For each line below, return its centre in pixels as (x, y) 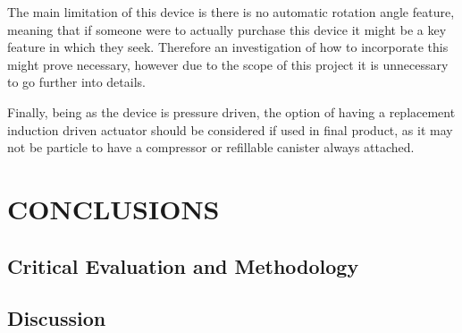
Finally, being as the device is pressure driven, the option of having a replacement (231, 111)
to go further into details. (76, 82)
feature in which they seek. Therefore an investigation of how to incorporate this (228, 47)
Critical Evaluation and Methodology (183, 265)
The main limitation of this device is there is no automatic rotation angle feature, (231, 12)
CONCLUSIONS (113, 208)
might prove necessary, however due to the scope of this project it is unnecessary (228, 64)
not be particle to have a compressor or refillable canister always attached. (211, 147)
